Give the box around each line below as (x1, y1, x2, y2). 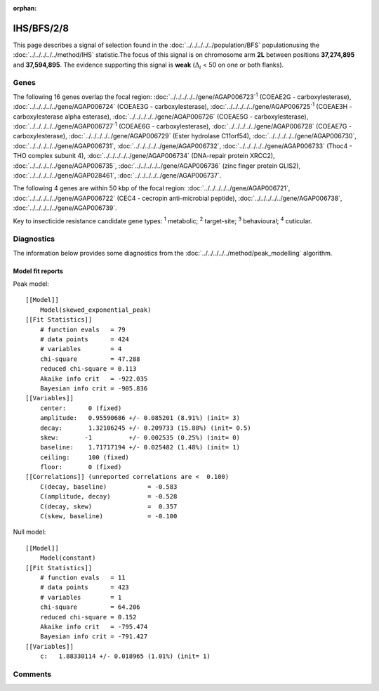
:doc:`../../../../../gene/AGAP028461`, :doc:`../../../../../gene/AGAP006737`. (13, 171, 222, 179)
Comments (13, 669, 52, 679)
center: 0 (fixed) (39, 404, 122, 412)
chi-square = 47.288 (39, 355, 140, 363)
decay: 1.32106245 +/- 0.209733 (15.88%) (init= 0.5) (39, 423, 252, 432)
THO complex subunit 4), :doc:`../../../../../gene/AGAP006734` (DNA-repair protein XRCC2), (13, 152, 275, 160)
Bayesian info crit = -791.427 (39, 633, 148, 640)
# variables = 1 (39, 593, 122, 601)
